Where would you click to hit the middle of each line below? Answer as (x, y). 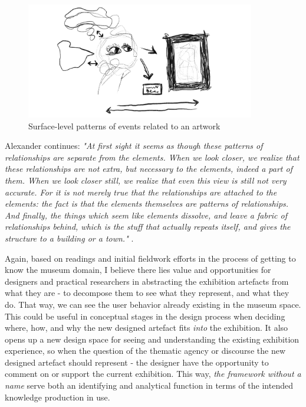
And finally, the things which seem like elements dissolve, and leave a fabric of (146, 215)
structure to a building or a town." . (69, 238)
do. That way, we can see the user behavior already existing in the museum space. (153, 304)
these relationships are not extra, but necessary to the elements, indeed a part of (149, 169)
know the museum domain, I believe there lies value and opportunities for (138, 270)
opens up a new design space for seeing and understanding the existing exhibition (152, 339)
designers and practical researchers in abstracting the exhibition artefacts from (147, 281)
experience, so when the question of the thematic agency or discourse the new (145, 351)
